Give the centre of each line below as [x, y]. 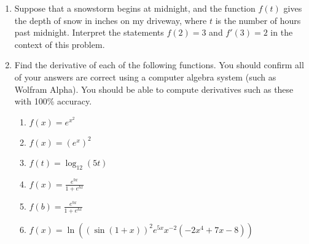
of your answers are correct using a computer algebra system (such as [145, 77]
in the [282, 32]
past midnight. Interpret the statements [89, 32]
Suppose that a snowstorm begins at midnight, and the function [135, 8]
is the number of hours [258, 20]
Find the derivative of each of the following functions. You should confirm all [159, 65]
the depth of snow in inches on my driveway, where [111, 20]
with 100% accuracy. [53, 101]
